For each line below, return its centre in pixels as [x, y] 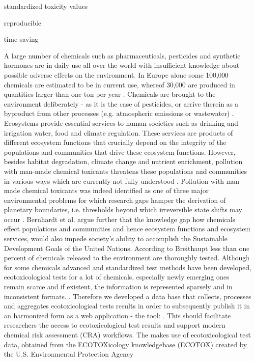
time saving [21, 39]
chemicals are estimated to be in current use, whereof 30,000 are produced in [120, 84]
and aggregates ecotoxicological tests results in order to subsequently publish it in [127, 306]
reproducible [23, 22]
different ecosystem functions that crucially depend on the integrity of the [115, 142]
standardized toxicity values [46, 6]
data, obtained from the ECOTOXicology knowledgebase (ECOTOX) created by [126, 344]
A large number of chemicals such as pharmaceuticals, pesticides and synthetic [122, 55]
